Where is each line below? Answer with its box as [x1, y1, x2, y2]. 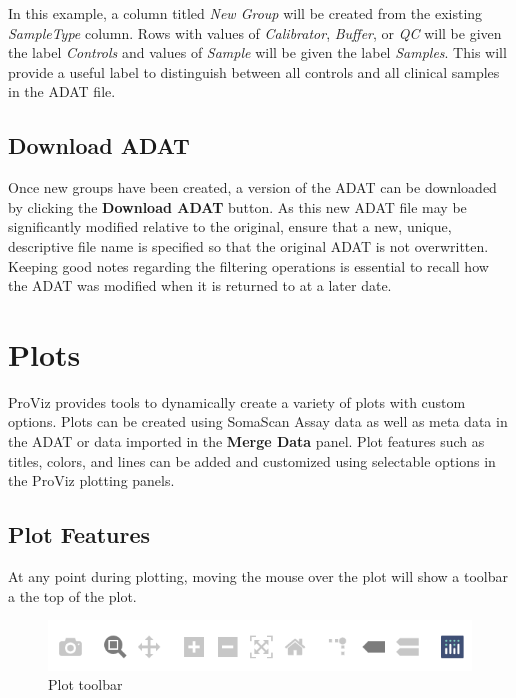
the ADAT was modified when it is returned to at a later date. [8, 275, 392, 296]
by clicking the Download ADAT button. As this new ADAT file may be [8, 196, 467, 217]
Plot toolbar [48, 674, 123, 695]
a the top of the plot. [8, 585, 137, 606]
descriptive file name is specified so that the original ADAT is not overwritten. [8, 235, 489, 256]
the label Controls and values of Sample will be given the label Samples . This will [8, 42, 507, 63]
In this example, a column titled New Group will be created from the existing [8, 3, 483, 23]
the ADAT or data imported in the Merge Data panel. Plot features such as [8, 431, 485, 452]
